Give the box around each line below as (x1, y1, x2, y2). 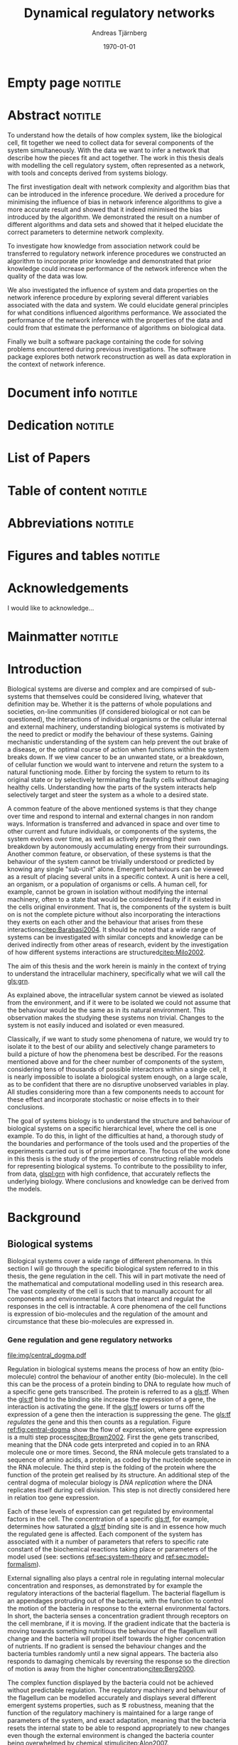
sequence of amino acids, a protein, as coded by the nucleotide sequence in (7, 1455, 232, 1464)
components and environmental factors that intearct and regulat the (7, 1295, 206, 1303)
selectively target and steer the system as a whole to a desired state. (7, 791, 209, 799)
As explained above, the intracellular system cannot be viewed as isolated (7, 991, 224, 999)
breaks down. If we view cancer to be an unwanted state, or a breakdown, (7, 753, 225, 761)
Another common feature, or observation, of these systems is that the (7, 850, 212, 858)
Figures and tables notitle (7, 548, 161, 564)
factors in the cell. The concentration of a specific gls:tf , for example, (7, 1514, 210, 1524)
